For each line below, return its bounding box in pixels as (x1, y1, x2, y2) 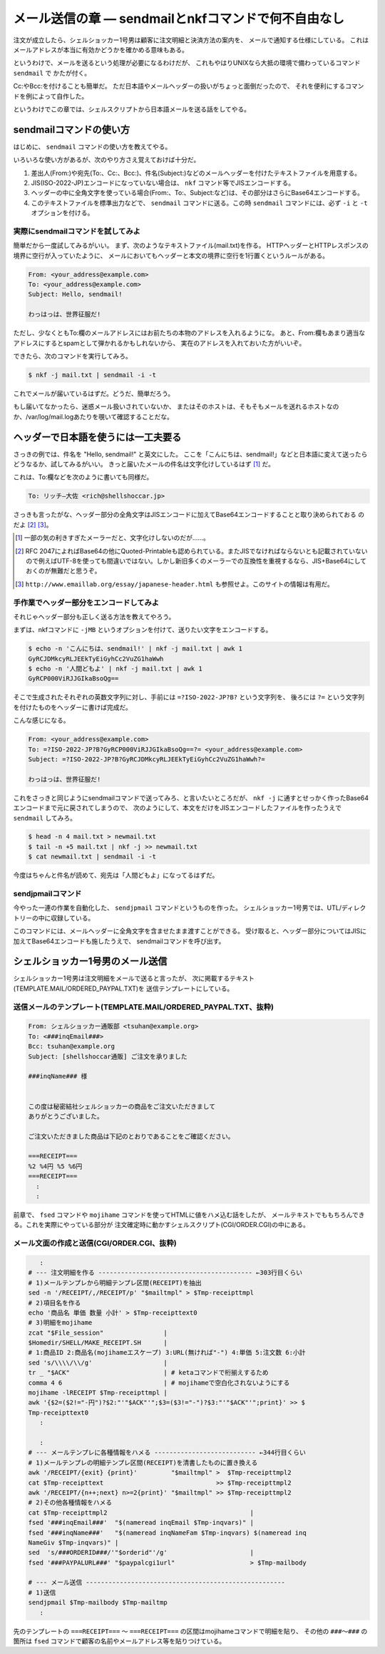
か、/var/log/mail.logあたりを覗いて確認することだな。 (13, 412, 174, 421)
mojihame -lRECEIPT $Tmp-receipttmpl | (28, 1389, 168, 1397)
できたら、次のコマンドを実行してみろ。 (13, 351, 132, 360)
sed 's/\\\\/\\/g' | (28, 1358, 168, 1367)
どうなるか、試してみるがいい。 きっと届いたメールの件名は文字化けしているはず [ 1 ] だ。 (13, 460, 274, 468)
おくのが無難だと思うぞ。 (26, 566, 101, 575)
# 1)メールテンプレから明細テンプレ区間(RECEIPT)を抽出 (28, 1278, 202, 1287)
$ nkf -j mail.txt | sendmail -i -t (28, 371, 157, 379)
